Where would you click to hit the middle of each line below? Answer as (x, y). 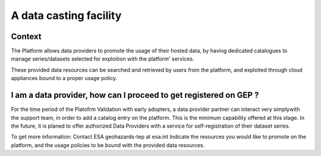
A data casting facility (66, 15)
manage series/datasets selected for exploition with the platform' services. (103, 59)
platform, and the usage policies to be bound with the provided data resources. (108, 145)
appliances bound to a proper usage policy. (64, 78)
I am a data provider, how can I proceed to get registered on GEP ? (135, 95)
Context (26, 36)
